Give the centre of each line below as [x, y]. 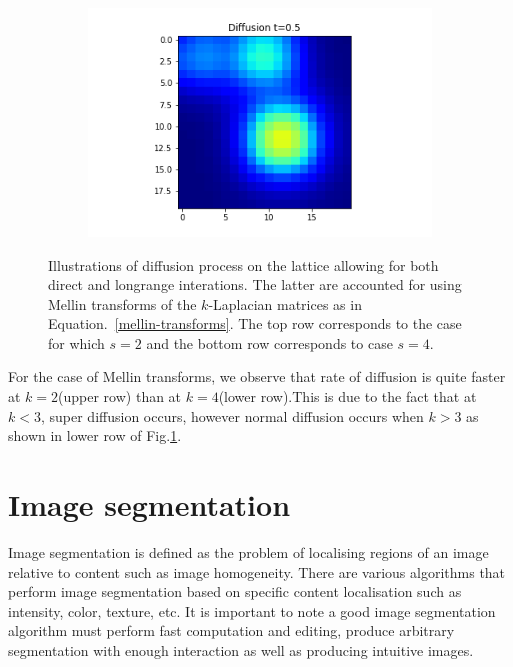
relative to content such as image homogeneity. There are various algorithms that [257, 571]
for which [76, 342]
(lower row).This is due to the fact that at [347, 396]
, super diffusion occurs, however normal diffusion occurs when [232, 415]
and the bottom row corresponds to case [269, 342]
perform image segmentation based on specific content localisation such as [235, 591]
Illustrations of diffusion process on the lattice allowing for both [243, 264]
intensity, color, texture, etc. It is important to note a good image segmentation [252, 610]
